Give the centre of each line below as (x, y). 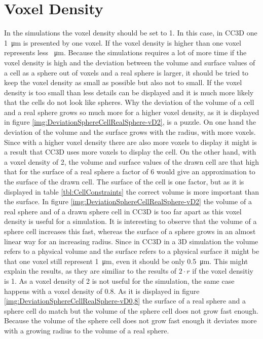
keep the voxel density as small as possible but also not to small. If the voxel (123, 82)
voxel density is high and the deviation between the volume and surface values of (130, 62)
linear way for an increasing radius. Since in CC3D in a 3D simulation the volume (131, 241)
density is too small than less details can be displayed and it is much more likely (129, 92)
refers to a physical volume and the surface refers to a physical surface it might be (132, 251)
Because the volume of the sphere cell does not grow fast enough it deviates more (130, 321)
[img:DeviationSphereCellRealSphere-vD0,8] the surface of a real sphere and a (125, 301)
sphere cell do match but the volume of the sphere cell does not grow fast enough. (131, 310)
